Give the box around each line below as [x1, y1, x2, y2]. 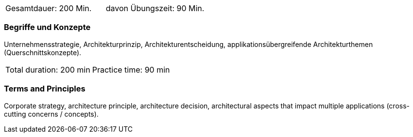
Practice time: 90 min [92, 64, 170, 75]
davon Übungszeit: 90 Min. [105, 3, 205, 13]
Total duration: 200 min [5, 64, 90, 75]
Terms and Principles [4, 84, 86, 94]
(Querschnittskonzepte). [4, 48, 82, 57]
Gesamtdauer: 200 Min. [5, 3, 92, 13]
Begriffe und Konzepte [4, 22, 91, 32]
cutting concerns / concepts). [4, 109, 99, 118]
